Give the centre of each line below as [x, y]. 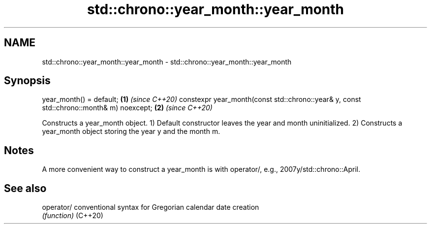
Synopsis [27, 81]
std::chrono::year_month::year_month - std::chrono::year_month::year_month [167, 62]
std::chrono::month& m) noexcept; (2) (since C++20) [127, 108]
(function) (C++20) [73, 216]
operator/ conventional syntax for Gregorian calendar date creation [151, 207]
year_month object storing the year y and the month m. [131, 131]
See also [25, 188]
